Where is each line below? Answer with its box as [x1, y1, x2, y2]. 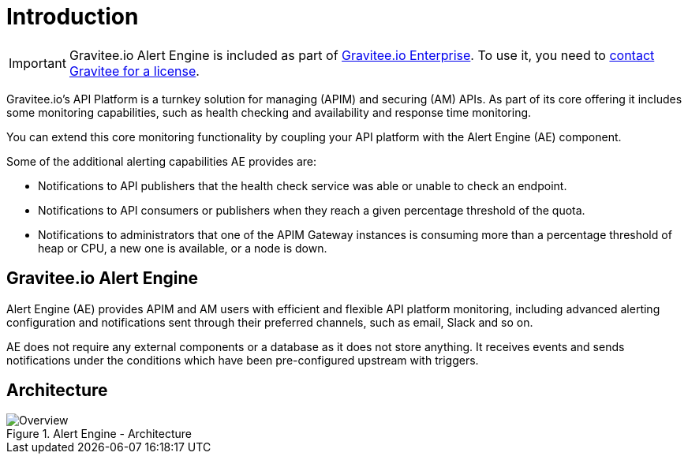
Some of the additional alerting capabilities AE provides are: [6, 154, 317, 168]
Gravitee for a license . [69, 62, 200, 79]
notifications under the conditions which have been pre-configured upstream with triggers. [6, 353, 479, 367]
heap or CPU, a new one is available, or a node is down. [38, 241, 327, 255]
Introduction [6, 3, 139, 30]
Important [9, 54, 66, 71]
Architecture [6, 380, 108, 401]
